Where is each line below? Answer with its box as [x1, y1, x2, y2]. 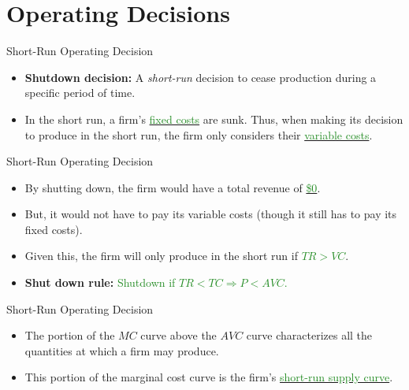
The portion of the [24, 327, 115, 344]
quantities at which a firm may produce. [24, 342, 219, 358]
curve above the [140, 327, 217, 344]
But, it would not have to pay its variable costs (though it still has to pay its [24, 206, 397, 222]
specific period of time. [24, 84, 136, 101]
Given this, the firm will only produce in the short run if [24, 247, 298, 264]
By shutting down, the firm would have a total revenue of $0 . [24, 179, 321, 195]
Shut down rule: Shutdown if [24, 274, 176, 291]
